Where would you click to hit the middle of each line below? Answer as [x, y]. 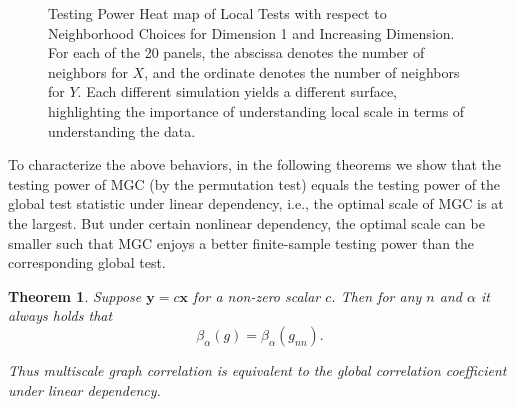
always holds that [60, 315]
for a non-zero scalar [257, 295]
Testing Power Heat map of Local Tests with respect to [217, 13]
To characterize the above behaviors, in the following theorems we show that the [255, 164]
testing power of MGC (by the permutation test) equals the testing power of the [254, 183]
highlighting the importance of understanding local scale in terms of [256, 110]
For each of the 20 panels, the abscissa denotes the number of [236, 52]
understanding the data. [122, 130]
